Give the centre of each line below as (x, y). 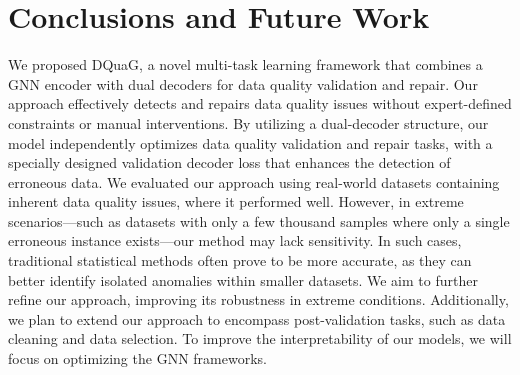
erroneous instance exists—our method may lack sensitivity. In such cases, (235, 240)
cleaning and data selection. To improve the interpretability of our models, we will (260, 338)
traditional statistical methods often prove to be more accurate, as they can (240, 260)
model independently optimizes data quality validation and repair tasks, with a (250, 142)
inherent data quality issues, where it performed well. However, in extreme (236, 201)
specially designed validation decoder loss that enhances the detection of (229, 162)
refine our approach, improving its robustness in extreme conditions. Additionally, (258, 299)
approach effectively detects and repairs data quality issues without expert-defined (260, 103)
